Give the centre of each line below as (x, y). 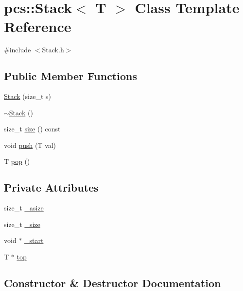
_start (34, 240)
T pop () (17, 161)
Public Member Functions (70, 76)
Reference (38, 26)
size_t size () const (32, 129)
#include (17, 50)
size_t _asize (24, 208)
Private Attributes (51, 187)
